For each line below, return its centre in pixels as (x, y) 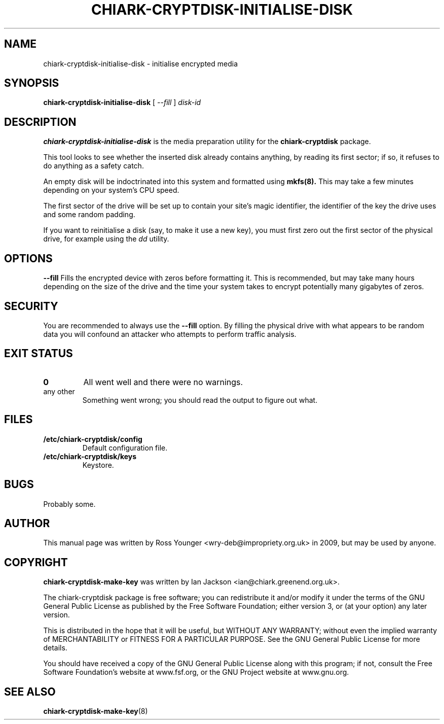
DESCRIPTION (40, 122)
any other (59, 391)
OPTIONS (28, 258)
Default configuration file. (125, 447)
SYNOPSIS (32, 83)
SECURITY (31, 306)
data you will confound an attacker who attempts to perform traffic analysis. (170, 334)
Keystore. (98, 465)
